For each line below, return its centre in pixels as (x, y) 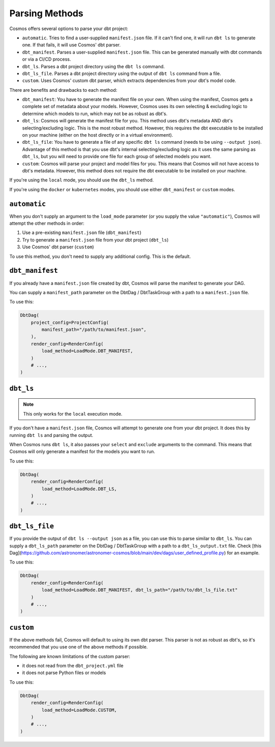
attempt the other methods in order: (47, 223)
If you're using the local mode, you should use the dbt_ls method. (81, 180)
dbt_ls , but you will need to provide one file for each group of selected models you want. (117, 157)
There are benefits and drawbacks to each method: (63, 90)
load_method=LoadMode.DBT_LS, (79, 489)
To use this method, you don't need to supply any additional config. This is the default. (100, 256)
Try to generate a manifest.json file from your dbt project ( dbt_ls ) (95, 240)
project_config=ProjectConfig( (70, 322)
